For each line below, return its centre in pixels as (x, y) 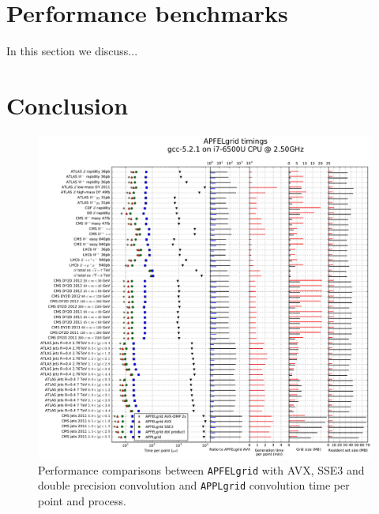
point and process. (82, 500)
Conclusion (68, 105)
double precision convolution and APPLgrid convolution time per (194, 485)
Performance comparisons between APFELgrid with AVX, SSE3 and (201, 469)
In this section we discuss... (72, 51)
